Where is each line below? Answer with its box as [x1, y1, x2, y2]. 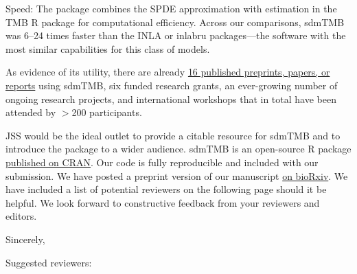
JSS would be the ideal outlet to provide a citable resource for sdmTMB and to [5, 128, 341, 142]
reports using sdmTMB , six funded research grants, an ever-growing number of [5, 78, 338, 92]
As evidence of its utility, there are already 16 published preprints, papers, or [5, 65, 330, 79]
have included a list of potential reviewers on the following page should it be [5, 182, 327, 196]
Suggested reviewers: [5, 255, 92, 269]
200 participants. [71, 105, 142, 119]
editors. [5, 209, 37, 223]
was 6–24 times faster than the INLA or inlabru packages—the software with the [5, 28, 346, 43]
